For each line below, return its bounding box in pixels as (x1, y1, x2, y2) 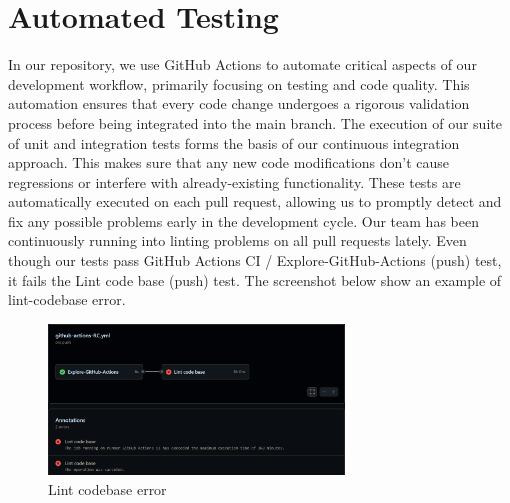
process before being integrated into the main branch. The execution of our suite (8, 112, 502, 133)
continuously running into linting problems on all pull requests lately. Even (8, 230, 467, 251)
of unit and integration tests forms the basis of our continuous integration (8, 132, 460, 153)
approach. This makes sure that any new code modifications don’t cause (8, 152, 450, 173)
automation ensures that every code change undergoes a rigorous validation (8, 93, 470, 114)
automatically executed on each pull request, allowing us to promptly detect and (8, 191, 502, 212)
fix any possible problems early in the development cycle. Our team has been (8, 210, 479, 231)
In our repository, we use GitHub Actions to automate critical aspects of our (8, 54, 477, 75)
